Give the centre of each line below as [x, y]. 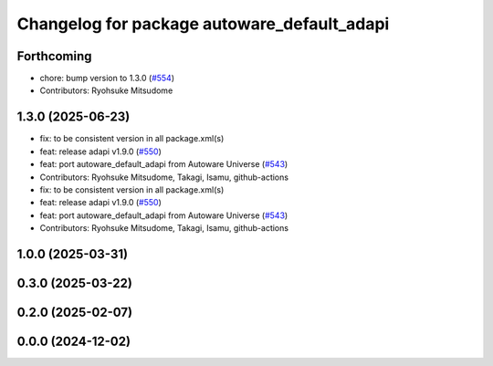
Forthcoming [54, 56]
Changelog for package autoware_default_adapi [203, 24]
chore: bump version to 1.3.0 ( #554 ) [107, 78]
